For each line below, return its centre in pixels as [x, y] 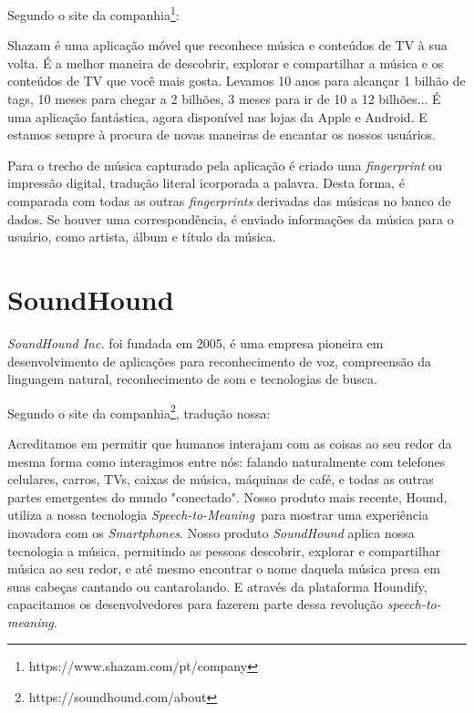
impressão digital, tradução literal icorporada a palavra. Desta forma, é [206, 183]
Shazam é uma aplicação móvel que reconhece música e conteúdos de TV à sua [227, 45]
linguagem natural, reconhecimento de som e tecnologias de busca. [192, 379]
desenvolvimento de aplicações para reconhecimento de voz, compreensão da [220, 361]
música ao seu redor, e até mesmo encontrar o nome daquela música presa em [224, 568]
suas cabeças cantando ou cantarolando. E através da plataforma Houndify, [217, 586]
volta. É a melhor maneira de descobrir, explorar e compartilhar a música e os [226, 62]
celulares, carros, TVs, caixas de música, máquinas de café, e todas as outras [221, 479]
